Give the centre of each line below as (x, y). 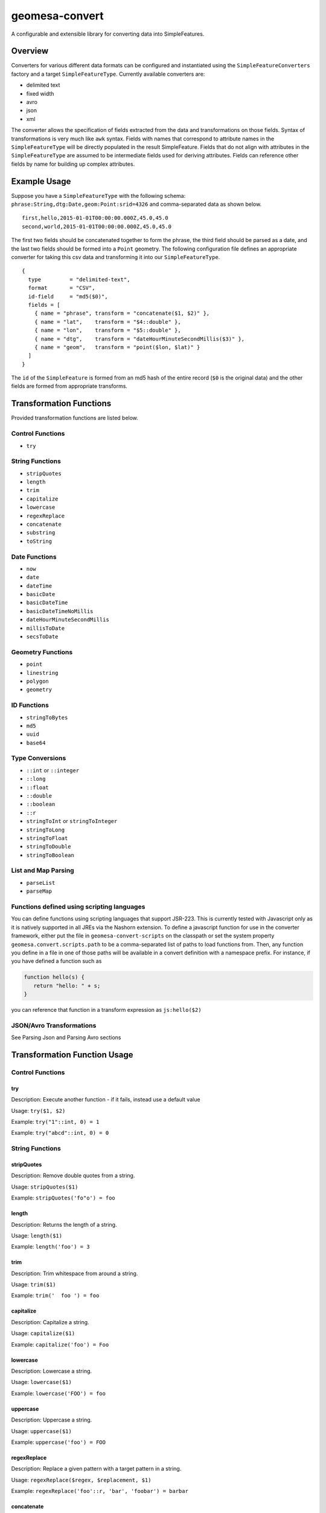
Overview (30, 51)
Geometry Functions (42, 652)
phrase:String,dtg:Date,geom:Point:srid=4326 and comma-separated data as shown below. (136, 204)
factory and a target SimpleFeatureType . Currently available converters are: (108, 74)
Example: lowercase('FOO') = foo (58, 1393)
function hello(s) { (54, 977)
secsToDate (42, 637)
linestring (42, 673)
